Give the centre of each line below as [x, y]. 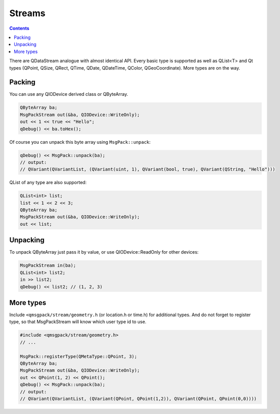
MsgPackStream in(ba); [48, 265]
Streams [27, 13]
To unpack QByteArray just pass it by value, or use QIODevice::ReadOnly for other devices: [104, 252]
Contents [19, 28]
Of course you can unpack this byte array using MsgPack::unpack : [80, 142]
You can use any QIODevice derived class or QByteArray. [69, 94]
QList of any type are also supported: [48, 183]
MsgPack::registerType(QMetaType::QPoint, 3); [78, 356]
